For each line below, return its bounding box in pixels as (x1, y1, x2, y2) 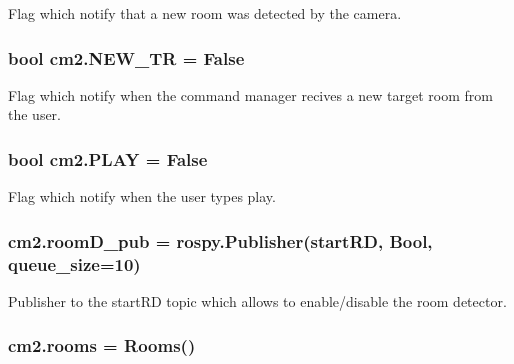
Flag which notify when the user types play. (8, 186, 276, 207)
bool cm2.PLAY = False (8, 146, 208, 171)
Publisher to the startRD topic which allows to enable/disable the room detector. (8, 290, 507, 311)
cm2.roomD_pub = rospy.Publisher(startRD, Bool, (8, 228, 433, 253)
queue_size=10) (8, 251, 141, 276)
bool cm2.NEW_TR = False (8, 45, 245, 70)
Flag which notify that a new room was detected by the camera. (8, 3, 402, 23)
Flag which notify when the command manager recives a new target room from (8, 84, 493, 105)
